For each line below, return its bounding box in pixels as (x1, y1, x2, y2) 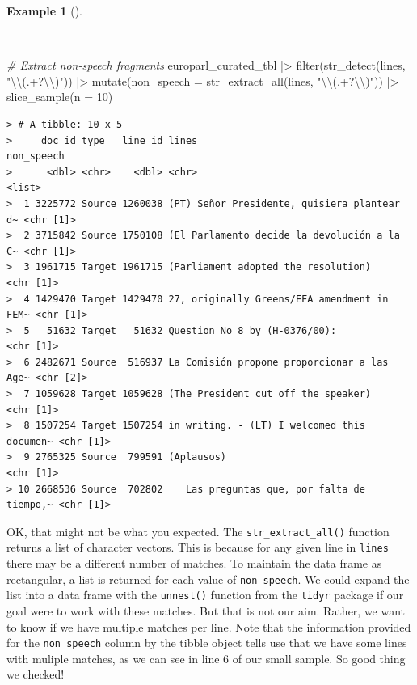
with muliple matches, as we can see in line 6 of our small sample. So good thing (6, 649, 406, 666)
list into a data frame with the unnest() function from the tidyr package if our (6, 586, 404, 603)
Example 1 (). (6, 2, 82, 19)
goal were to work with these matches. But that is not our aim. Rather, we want (6, 603, 406, 619)
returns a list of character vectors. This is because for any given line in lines (6, 539, 389, 556)
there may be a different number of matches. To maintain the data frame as (6, 555, 382, 572)
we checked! (6, 666, 65, 683)
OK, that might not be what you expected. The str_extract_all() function (6, 522, 390, 539)
